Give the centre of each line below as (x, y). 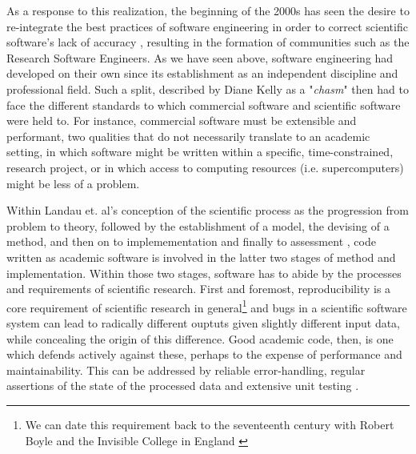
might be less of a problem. (73, 183)
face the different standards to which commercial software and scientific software (204, 104)
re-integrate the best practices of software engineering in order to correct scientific (207, 26)
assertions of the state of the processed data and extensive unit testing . (183, 386)
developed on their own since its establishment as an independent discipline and (202, 73)
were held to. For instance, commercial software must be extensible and (182, 121)
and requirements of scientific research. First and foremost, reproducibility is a (199, 289)
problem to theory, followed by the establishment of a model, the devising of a (198, 225)
